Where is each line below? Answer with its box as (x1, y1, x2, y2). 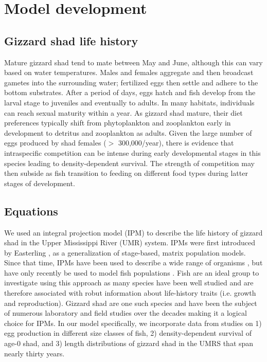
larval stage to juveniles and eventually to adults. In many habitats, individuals (4, 97, 255, 107)
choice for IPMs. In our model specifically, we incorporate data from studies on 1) (4, 317, 262, 328)
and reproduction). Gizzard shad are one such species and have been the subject (4, 297, 257, 308)
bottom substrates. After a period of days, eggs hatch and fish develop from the (4, 87, 256, 98)
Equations (4, 203, 58, 219)
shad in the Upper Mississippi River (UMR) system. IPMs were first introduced (4, 237, 255, 248)
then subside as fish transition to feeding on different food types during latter (4, 168, 248, 178)
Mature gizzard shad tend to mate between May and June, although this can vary (4, 57, 263, 67)
